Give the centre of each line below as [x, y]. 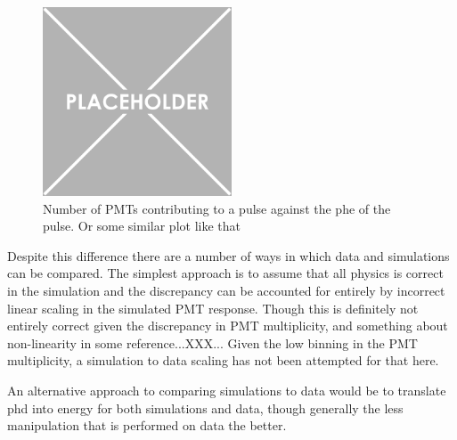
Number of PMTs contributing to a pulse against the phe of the [217, 208]
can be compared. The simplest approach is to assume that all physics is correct [225, 273]
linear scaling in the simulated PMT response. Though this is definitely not [213, 308]
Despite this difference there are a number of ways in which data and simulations [228, 255]
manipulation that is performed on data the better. [147, 425]
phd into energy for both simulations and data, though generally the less [205, 407]
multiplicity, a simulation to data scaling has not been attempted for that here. [223, 360]
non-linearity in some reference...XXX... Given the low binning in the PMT [212, 342]
